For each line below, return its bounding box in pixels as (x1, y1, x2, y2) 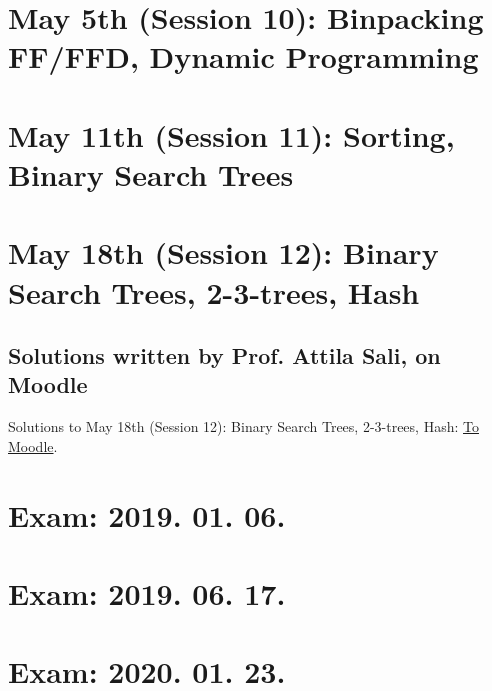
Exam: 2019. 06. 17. (8, 573, 286, 614)
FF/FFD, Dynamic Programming (8, 36, 479, 77)
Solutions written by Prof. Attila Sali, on (8, 340, 441, 371)
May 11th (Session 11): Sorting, (8, 114, 455, 155)
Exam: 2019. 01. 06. (8, 494, 286, 535)
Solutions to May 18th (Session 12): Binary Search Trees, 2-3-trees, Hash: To (8, 416, 479, 437)
